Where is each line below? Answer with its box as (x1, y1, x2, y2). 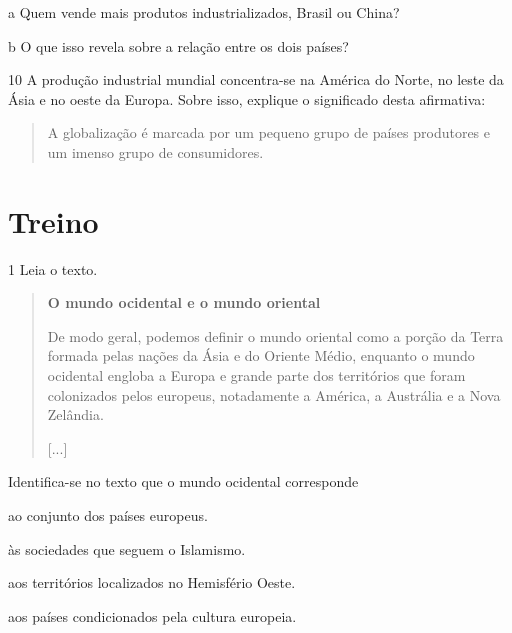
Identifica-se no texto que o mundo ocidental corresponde (8, 471, 359, 492)
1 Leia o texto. (8, 258, 98, 279)
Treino (8, 200, 99, 241)
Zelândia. (47, 404, 104, 425)
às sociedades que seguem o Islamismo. (8, 538, 246, 559)
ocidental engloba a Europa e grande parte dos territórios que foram (47, 365, 466, 386)
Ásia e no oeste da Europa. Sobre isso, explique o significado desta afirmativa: (8, 88, 486, 109)
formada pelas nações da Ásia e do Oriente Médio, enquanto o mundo (47, 345, 475, 366)
